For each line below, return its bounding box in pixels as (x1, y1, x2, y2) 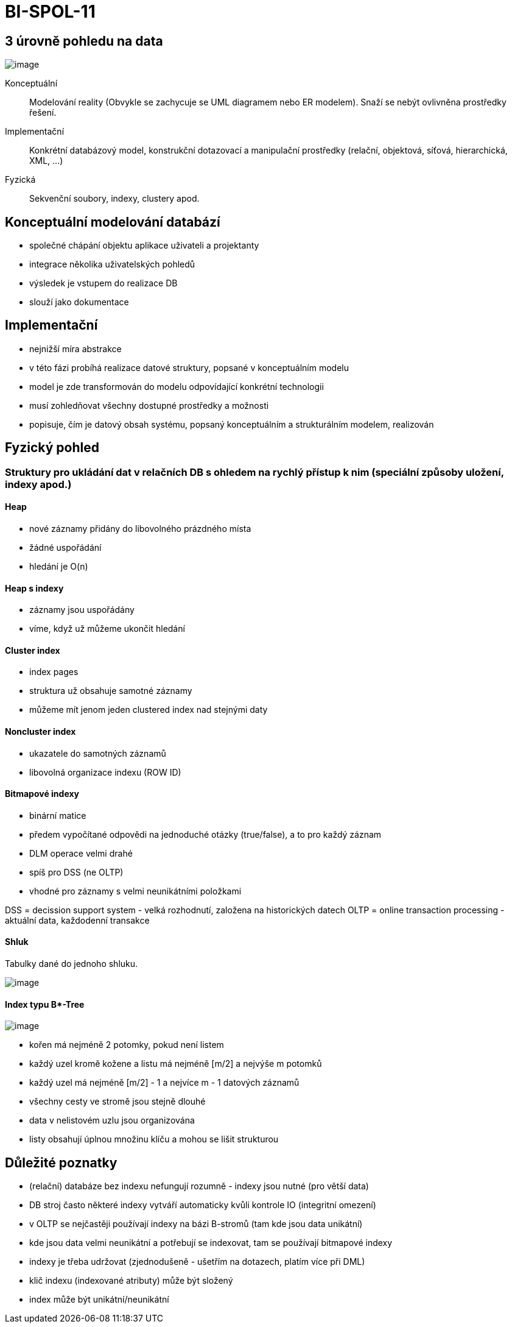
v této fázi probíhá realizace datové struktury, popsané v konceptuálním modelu (29, 362, 349, 373)
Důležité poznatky (5, 1155, 117, 1170)
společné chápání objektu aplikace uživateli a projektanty (29, 240, 259, 251)
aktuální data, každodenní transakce (5, 915, 150, 925)
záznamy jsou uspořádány (29, 604, 135, 615)
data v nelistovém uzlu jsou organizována (29, 1115, 195, 1126)
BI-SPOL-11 (5, 1, 96, 22)
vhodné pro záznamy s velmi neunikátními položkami (29, 885, 242, 896)
